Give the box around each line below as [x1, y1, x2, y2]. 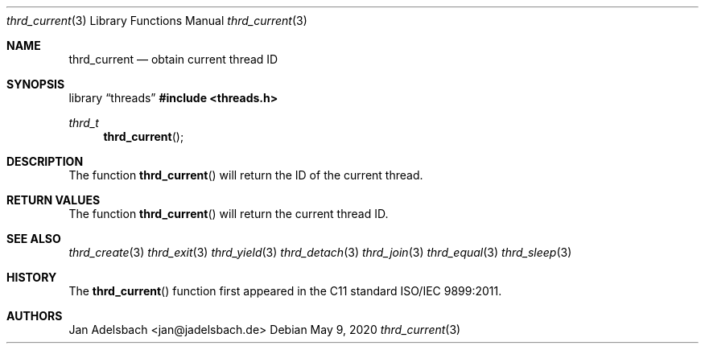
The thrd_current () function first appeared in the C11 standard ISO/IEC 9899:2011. [68, 284, 502, 298]
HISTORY [6, 270, 57, 284]
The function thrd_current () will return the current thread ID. [68, 207, 389, 220]
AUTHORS [6, 309, 63, 323]
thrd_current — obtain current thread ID [68, 52, 278, 66]
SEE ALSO [6, 232, 61, 245]
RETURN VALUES [6, 193, 101, 207]
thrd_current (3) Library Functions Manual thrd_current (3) [6, 14, 307, 27]
